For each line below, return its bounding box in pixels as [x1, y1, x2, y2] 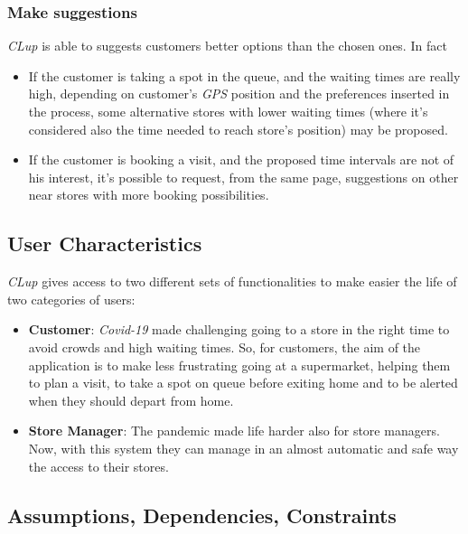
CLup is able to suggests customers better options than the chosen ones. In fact [7, 36, 447, 55]
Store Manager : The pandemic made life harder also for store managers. [28, 421, 440, 440]
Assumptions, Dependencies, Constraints [7, 501, 397, 529]
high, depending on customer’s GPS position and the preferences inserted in [28, 84, 450, 103]
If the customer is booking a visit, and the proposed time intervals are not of [28, 150, 454, 169]
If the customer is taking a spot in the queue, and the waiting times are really [28, 66, 461, 85]
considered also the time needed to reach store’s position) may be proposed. [28, 119, 448, 138]
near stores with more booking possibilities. [28, 185, 269, 204]
